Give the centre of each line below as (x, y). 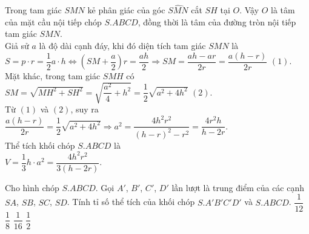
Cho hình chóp (32, 187)
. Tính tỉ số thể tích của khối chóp (131, 202)
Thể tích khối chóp (40, 145)
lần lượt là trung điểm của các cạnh (238, 187)
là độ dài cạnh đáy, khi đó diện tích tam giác (122, 45)
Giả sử (17, 45)
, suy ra (85, 109)
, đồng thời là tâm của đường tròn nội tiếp (217, 21)
